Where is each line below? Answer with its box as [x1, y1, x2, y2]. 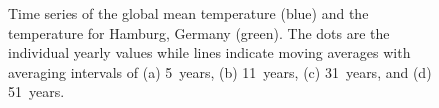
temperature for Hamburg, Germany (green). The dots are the [8, 22, 390, 43]
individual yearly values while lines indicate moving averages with [8, 42, 411, 63]
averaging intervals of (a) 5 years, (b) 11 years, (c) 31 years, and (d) [8, 61, 432, 82]
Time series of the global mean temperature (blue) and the [8, 3, 369, 23]
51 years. [8, 81, 65, 102]
